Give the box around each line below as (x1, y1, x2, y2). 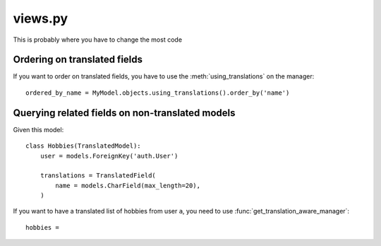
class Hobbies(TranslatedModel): (25, 142, 141, 150)
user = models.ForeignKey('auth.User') (40, 152, 179, 160)
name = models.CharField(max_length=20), (55, 181, 201, 189)
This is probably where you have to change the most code (13, 35, 183, 44)
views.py (13, 11, 68, 26)
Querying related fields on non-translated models (13, 107, 236, 119)
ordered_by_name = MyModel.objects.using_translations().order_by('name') (25, 88, 290, 97)
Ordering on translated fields (13, 54, 143, 66)
